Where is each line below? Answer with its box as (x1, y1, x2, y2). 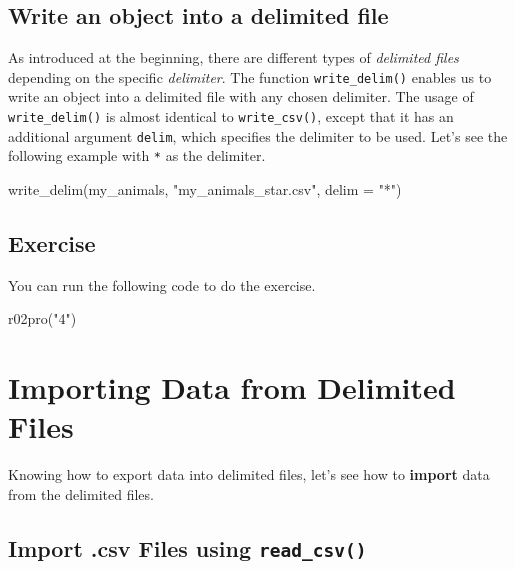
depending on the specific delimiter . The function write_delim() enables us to (8, 66, 492, 87)
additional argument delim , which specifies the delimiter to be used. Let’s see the (8, 125, 508, 146)
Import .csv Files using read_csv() (8, 532, 367, 563)
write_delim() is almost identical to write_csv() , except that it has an (8, 106, 454, 127)
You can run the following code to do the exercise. (8, 274, 316, 295)
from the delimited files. (8, 483, 154, 504)
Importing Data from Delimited (8, 367, 456, 408)
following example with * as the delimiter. (8, 145, 266, 166)
